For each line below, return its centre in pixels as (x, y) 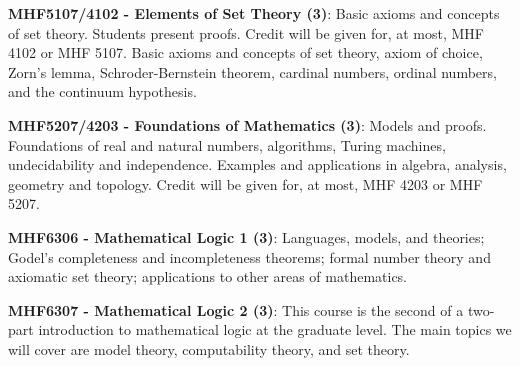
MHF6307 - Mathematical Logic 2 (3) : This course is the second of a (236, 309)
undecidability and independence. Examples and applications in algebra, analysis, (257, 164)
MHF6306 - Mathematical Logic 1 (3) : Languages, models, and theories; (246, 236)
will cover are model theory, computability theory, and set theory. (209, 348)
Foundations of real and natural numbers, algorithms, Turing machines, (227, 144)
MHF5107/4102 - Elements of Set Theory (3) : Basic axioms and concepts (254, 13)
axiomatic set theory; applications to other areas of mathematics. (208, 276)
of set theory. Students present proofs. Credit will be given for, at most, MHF (246, 32)
